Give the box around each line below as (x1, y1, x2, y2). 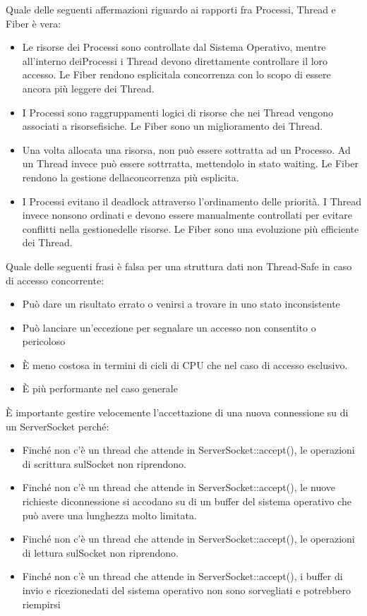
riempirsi (22, 596, 61, 611)
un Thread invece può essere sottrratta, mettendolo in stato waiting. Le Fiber (22, 156, 359, 171)
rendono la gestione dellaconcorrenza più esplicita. (22, 169, 239, 184)
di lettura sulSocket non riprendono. (22, 545, 179, 560)
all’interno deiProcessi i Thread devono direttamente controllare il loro (22, 53, 328, 68)
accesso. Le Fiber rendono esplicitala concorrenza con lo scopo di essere (22, 67, 331, 82)
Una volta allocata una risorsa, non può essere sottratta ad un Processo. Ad (22, 142, 351, 157)
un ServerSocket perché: (6, 418, 109, 433)
